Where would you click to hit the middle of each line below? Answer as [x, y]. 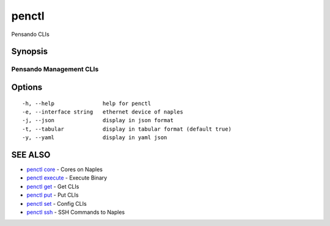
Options [27, 87]
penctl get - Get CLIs [53, 186]
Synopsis [30, 52]
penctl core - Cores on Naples [65, 169]
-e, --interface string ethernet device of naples [103, 112]
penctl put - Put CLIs [53, 195]
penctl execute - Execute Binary [67, 178]
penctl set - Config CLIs [57, 203]
